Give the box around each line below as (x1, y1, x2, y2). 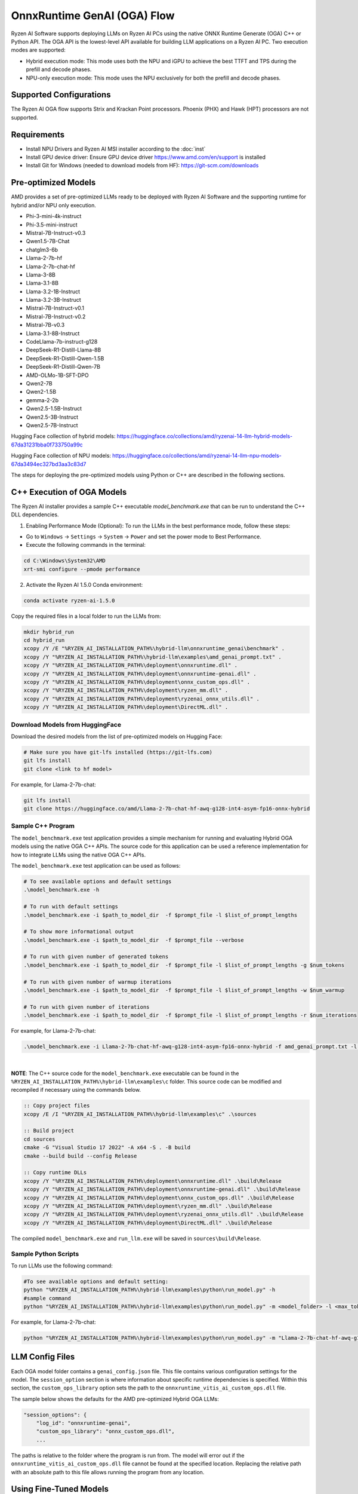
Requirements (11, 129, 65, 140)
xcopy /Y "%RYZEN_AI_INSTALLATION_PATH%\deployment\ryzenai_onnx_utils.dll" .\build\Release (23, 1211, 304, 1218)
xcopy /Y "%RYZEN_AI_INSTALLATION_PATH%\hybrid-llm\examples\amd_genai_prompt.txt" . (23, 653, 282, 660)
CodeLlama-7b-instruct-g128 (26, 338, 98, 345)
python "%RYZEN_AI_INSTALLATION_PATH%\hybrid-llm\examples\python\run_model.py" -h (23, 1287, 276, 1293)
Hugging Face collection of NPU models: (11, 452, 112, 460)
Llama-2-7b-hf (26, 255, 63, 262)
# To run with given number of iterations (23, 1003, 150, 1010)
